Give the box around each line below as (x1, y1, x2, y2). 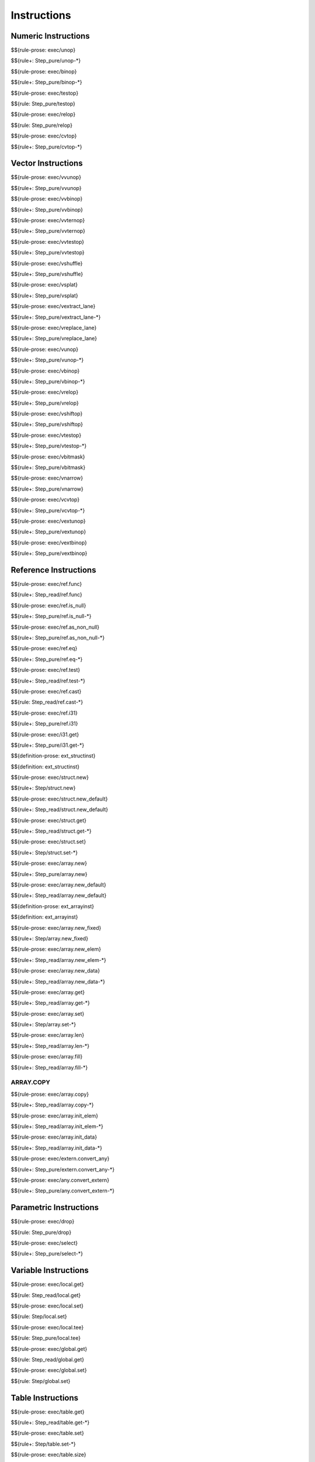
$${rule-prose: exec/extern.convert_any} (10, 1155, 110, 1162)
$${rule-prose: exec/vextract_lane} (10, 303, 96, 310)
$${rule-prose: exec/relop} (10, 111, 76, 118)
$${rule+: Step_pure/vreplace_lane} (10, 335, 97, 342)
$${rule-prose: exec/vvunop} (10, 174, 82, 181)
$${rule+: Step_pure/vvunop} (10, 184, 82, 191)
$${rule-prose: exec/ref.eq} (10, 645, 78, 652)
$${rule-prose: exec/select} (10, 1239, 78, 1246)
